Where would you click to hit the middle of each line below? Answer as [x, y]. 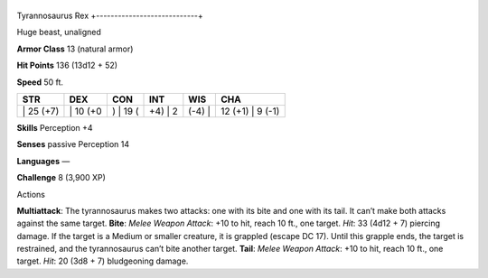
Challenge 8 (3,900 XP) [61, 178]
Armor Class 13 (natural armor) [75, 49]
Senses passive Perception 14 [73, 144]
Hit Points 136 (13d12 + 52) [67, 65]
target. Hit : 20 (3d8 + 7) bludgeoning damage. [103, 261]
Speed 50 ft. [40, 82]
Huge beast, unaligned [59, 32]
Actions [31, 194]
